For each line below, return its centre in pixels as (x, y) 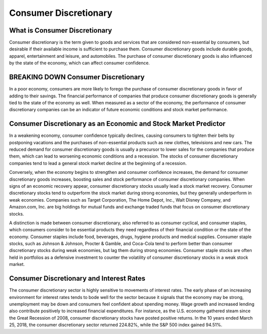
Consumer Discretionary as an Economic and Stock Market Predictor (117, 124)
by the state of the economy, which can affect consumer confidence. (80, 63)
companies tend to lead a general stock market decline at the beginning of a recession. (98, 163)
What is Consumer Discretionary (61, 30)
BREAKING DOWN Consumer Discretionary (77, 77)
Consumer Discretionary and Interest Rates (77, 278)
